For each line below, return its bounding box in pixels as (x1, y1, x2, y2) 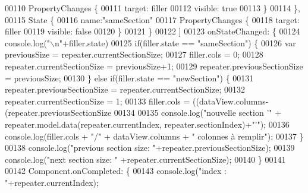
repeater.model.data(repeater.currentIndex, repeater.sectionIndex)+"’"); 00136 (5, 118, 290, 130)
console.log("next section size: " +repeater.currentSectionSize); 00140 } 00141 (5, 153, 286, 165)
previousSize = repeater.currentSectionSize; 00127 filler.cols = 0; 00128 (5, 48, 263, 61)
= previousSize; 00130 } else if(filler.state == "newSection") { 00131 (5, 71, 254, 84)
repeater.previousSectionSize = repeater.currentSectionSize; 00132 (5, 83, 246, 96)
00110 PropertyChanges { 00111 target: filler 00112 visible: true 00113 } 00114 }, (5, 2, 300, 14)
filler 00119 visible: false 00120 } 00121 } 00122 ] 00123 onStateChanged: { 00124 (5, 25, 300, 37)
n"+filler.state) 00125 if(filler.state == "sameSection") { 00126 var (55, 36, 296, 49)
